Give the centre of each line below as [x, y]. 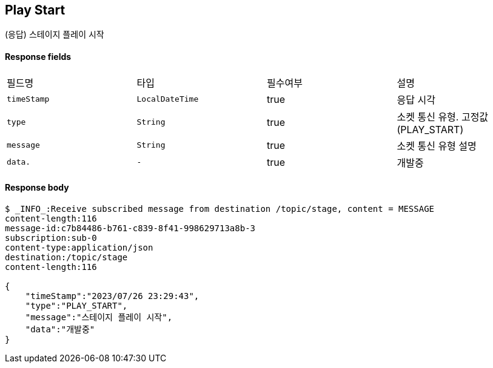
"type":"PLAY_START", [76, 305]
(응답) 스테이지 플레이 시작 [55, 34]
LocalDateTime [168, 99]
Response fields [38, 57]
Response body [37, 188]
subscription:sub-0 [51, 238]
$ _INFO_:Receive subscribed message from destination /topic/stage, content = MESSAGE [220, 209]
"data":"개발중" [60, 329]
